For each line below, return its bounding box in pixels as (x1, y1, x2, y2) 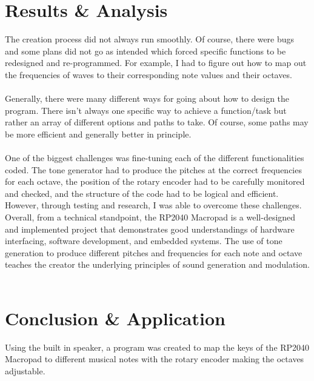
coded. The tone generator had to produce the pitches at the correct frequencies (5, 163, 302, 176)
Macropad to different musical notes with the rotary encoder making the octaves (5, 353, 304, 365)
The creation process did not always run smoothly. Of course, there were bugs (5, 33, 295, 45)
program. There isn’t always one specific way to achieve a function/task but (5, 104, 287, 116)
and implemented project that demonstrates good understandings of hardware (5, 222, 295, 235)
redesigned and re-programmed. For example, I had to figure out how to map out (5, 56, 307, 69)
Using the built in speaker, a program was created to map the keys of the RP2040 (5, 340, 310, 353)
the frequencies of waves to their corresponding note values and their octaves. (5, 68, 292, 81)
